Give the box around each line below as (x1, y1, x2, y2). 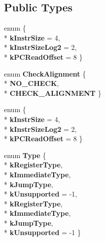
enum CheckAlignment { (4, 68, 86, 79)
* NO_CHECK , (4, 78, 59, 88)
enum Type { (4, 150, 46, 160)
